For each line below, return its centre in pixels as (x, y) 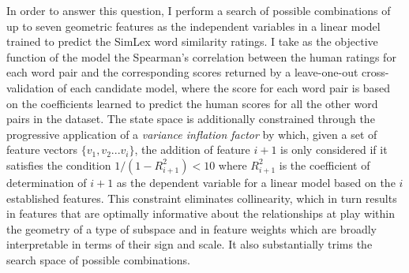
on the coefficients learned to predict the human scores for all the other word (192, 103)
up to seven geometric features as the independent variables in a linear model (193, 26)
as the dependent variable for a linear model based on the (256, 182)
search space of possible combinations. (98, 259)
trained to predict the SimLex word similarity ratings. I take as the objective (192, 41)
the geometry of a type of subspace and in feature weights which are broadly (191, 228)
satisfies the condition (59, 165)
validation (30, 87)
